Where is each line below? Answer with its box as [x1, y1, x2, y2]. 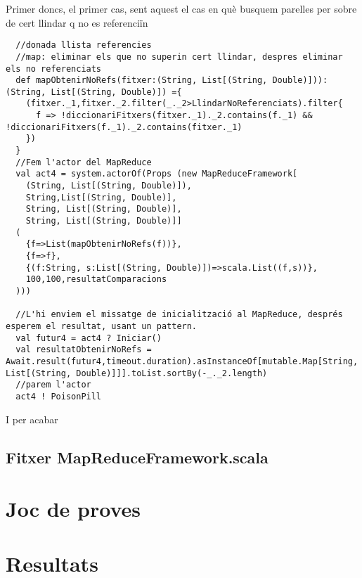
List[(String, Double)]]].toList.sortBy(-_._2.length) [6, 368, 268, 378]
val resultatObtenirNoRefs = [15, 345, 152, 355]
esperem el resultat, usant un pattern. [6, 321, 198, 331]
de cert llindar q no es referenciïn [6, 15, 148, 30]
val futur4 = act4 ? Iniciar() [15, 333, 162, 343]
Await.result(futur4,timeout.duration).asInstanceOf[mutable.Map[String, [6, 356, 358, 366]
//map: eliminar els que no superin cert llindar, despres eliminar [15, 51, 343, 62]
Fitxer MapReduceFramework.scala [6, 446, 269, 468]
